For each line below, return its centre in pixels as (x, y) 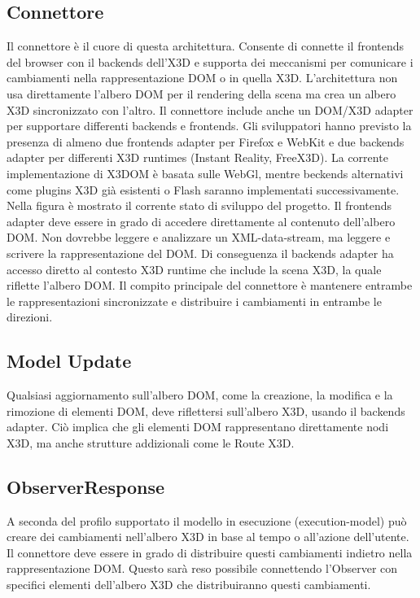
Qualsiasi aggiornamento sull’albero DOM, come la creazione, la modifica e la (200, 395)
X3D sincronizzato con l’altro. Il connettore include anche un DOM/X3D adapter (210, 109)
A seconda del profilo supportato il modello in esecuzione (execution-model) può (207, 520)
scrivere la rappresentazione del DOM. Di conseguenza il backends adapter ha (200, 253)
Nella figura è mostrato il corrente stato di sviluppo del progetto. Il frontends (199, 205)
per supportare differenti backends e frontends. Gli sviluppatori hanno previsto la (209, 126)
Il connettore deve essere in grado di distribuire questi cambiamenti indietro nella (210, 552)
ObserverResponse (86, 486)
